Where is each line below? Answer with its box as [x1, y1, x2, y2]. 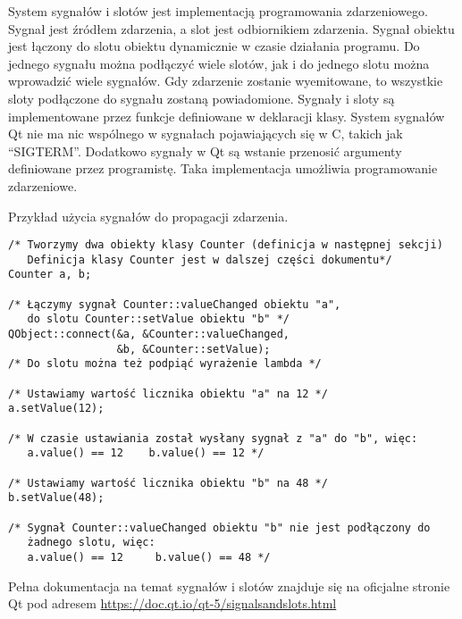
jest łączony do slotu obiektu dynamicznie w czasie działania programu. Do [8, 37, 420, 55]
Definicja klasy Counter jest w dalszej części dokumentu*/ [27, 253, 392, 266]
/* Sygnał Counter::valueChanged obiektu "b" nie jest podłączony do [8, 521, 431, 534]
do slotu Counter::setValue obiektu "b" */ [27, 313, 290, 326]
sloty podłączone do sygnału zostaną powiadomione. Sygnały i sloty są [8, 88, 395, 107]
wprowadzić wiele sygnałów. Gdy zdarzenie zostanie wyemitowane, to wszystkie [8, 71, 443, 90]
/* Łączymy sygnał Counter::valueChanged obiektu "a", [8, 297, 341, 311]
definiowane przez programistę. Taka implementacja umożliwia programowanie [8, 159, 438, 178]
